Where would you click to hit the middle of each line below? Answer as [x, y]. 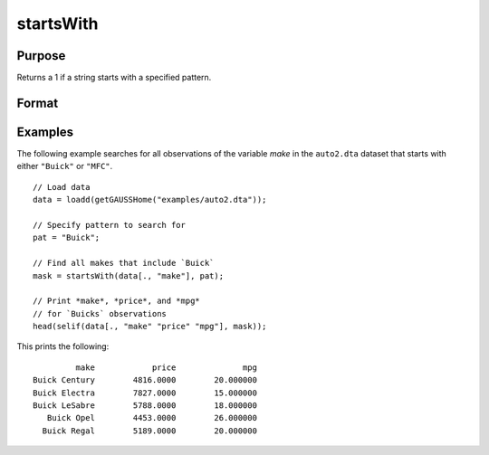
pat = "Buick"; [67, 238]
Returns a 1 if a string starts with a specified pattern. [114, 78]
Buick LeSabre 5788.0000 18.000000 [145, 406]
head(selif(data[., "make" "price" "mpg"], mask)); [150, 327]
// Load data [62, 187]
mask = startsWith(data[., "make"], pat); [129, 275]
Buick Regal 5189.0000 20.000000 [150, 431]
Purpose [41, 56]
